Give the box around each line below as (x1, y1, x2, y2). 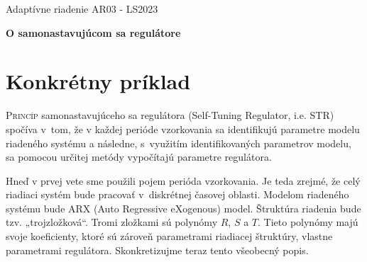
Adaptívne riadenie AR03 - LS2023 (6, 1, 158, 16)
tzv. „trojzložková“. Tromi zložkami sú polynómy (6, 215, 218, 229)
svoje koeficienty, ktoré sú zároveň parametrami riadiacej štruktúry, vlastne (6, 229, 333, 244)
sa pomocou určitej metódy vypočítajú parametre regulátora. (6, 149, 272, 164)
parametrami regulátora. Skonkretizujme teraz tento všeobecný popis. (6, 242, 309, 257)
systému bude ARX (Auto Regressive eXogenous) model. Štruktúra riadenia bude (6, 200, 361, 215)
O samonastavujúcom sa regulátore (6, 25, 181, 40)
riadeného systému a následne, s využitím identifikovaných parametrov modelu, (6, 135, 351, 150)
